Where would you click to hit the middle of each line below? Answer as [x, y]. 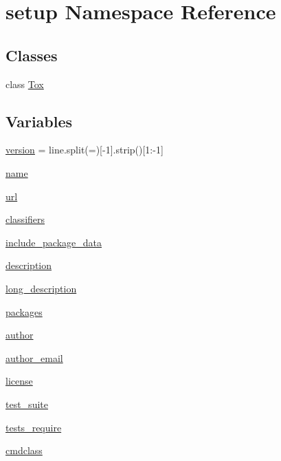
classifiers [25, 219]
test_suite [27, 404]
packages [24, 311]
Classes [32, 55]
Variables [39, 121]
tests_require [34, 427]
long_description [41, 288]
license [19, 381]
